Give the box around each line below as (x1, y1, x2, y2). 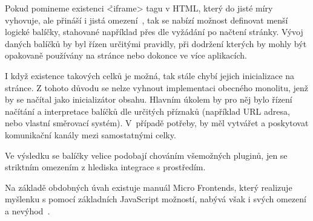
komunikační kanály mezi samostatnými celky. (5, 128, 176, 141)
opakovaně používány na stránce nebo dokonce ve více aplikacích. (5, 49, 247, 62)
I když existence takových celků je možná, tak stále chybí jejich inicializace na (5, 69, 295, 82)
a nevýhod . (5, 204, 50, 217)
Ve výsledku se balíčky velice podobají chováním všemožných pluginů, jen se (5, 149, 288, 161)
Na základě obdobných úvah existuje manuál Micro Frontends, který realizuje (5, 181, 292, 193)
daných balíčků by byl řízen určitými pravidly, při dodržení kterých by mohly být (5, 37, 307, 50)
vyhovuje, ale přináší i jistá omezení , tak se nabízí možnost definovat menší (5, 13, 288, 26)
